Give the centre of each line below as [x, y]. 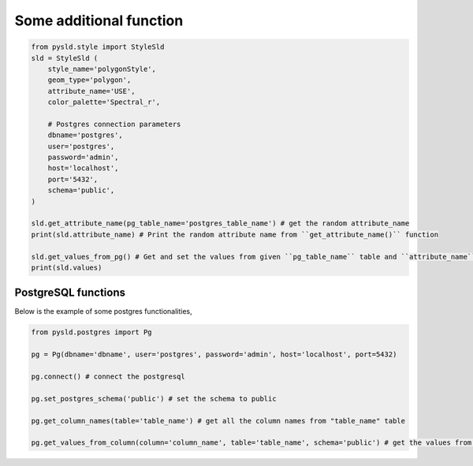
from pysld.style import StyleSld [98, 47]
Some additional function [99, 21]
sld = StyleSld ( [65, 58]
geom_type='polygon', [89, 80]
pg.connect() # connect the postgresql [108, 377]
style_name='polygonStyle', [102, 69]
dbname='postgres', [86, 135]
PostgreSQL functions [70, 293]
